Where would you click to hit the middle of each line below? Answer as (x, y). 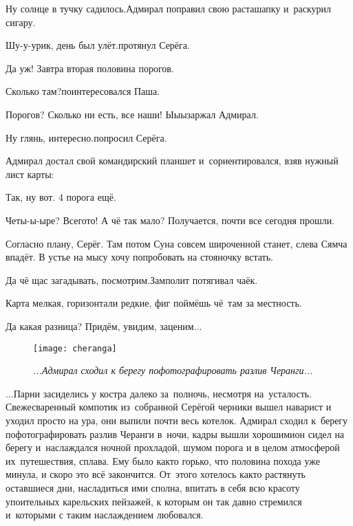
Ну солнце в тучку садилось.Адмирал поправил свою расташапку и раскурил (169, 8)
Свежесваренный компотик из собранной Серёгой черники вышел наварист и (169, 407)
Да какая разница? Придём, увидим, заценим (100, 326)
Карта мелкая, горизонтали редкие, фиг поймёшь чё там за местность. (154, 303)
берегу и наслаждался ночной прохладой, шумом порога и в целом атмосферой (173, 447)
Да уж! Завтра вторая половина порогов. (90, 68)
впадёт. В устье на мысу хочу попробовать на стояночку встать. (140, 257)
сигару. (21, 22)
